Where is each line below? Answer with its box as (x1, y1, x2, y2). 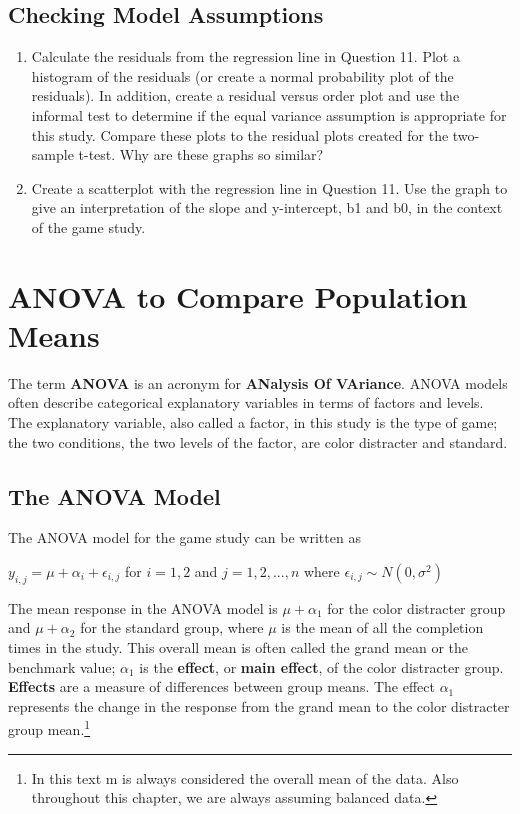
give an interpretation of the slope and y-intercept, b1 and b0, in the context (31, 197, 503, 218)
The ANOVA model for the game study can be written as (8, 527, 361, 548)
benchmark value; (8, 656, 116, 677)
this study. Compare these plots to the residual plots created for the (31, 124, 449, 145)
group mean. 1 (8, 716, 91, 740)
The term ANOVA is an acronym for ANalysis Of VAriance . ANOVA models (8, 372, 508, 393)
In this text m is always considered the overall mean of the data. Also (31, 767, 459, 788)
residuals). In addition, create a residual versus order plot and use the (31, 85, 460, 106)
